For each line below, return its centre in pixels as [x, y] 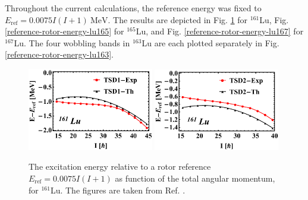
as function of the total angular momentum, [195, 178]
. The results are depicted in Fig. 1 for [178, 19]
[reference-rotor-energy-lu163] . [59, 54]
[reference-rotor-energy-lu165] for [65, 31]
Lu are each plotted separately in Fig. [210, 42]
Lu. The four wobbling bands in [72, 42]
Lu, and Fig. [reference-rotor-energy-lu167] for [220, 31]
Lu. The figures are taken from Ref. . [118, 190]
